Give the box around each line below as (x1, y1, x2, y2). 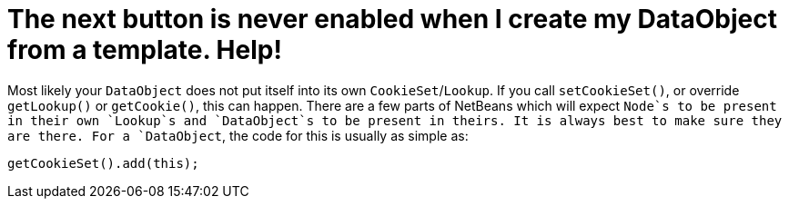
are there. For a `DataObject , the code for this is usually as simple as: (7, 127, 469, 143)
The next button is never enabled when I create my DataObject (7, 4, 777, 34)
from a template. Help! (7, 34, 282, 65)
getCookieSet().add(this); (7, 155, 199, 171)
